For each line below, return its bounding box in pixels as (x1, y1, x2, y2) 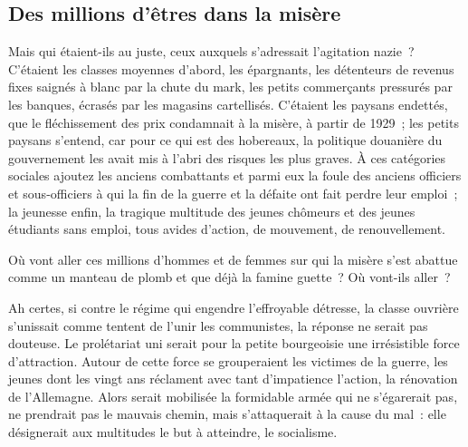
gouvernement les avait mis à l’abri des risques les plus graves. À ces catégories (8, 148, 446, 167)
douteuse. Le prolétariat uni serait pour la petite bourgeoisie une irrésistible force (8, 334, 460, 353)
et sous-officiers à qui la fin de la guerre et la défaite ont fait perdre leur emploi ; (8, 183, 458, 202)
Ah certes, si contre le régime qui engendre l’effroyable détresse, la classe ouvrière (8, 297, 459, 316)
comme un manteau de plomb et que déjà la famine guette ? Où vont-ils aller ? (8, 267, 451, 287)
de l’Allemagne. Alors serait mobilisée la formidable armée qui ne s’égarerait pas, (8, 386, 458, 405)
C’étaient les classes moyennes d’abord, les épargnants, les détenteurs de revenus (8, 59, 454, 78)
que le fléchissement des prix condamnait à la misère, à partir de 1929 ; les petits (8, 112, 459, 131)
